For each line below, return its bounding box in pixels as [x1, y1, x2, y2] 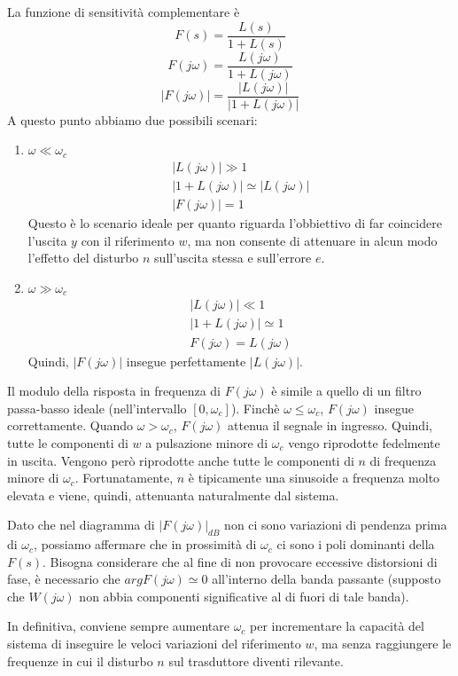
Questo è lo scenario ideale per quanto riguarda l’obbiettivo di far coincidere [27, 214, 442, 232]
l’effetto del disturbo [27, 248, 139, 267]
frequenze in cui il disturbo [7, 651, 153, 670]
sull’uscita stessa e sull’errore [154, 248, 312, 267]
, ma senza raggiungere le [314, 634, 452, 653]
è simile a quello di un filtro [271, 381, 422, 400]
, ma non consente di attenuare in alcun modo [187, 231, 438, 249]
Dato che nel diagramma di [7, 515, 155, 534]
